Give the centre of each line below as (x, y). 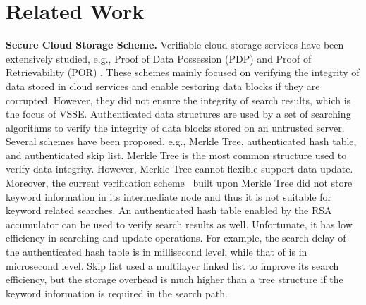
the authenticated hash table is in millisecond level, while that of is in (157, 252)
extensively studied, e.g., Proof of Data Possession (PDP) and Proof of (159, 58)
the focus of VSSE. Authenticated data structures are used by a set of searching (178, 114)
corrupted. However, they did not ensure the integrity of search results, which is (178, 100)
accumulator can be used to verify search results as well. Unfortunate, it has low (179, 224)
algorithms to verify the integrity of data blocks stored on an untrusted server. (175, 127)
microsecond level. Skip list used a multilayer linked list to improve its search (172, 265)
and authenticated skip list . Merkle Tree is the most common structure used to (176, 155)
